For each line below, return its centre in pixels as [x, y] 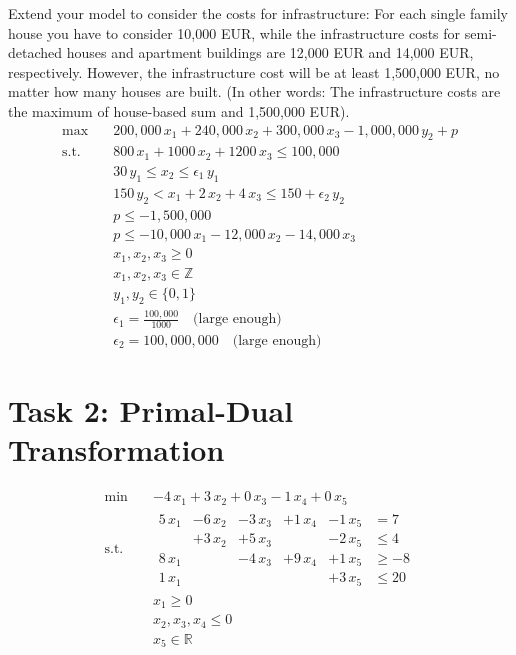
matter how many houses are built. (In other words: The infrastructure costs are [254, 91]
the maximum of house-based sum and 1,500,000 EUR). [179, 110]
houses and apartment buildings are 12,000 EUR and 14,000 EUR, [270, 52]
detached [35, 52]
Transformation [116, 449]
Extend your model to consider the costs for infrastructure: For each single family [258, 13]
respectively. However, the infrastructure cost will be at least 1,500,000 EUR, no [254, 71]
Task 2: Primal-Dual [151, 410]
